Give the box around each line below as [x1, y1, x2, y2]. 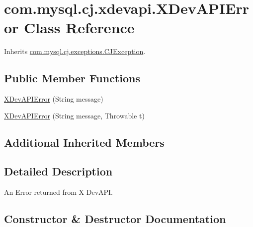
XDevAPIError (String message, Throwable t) [4, 110, 145, 120]
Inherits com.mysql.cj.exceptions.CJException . [4, 46, 146, 57]
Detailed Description [4, 164, 113, 179]
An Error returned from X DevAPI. [4, 187, 113, 197]
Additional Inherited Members [4, 134, 165, 150]
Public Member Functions [4, 70, 140, 86]
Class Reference [24, 17, 135, 38]
